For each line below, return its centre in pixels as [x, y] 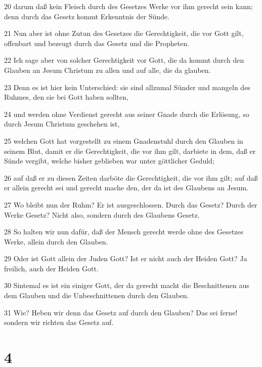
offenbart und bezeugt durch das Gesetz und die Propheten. [97, 43]
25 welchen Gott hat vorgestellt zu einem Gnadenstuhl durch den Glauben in [124, 140]
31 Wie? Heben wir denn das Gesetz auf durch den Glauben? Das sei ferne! [121, 312]
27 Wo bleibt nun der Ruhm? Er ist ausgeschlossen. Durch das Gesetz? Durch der [131, 204]
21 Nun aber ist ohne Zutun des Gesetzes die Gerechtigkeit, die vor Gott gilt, [124, 33]
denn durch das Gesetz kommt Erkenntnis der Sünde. [87, 16]
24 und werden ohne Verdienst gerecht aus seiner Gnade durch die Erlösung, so [127, 114]
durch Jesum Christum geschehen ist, [62, 124]
